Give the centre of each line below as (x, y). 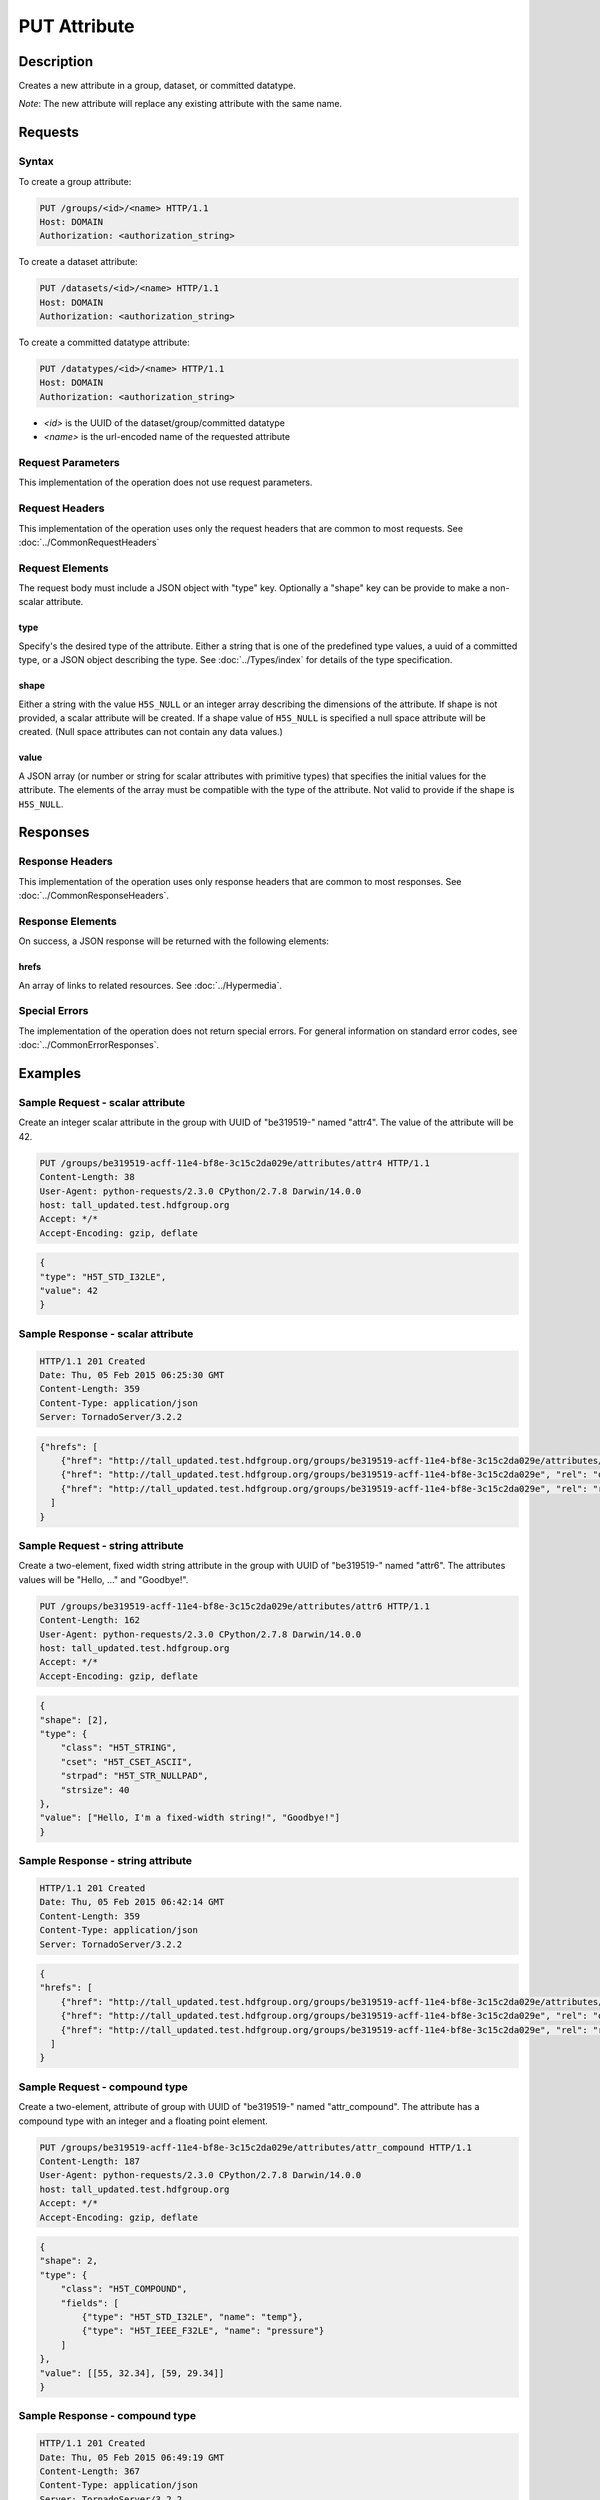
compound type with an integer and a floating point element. (143, 2121)
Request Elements (63, 568)
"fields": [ (90, 2303)
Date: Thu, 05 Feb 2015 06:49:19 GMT (132, 2457)
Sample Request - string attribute (101, 1546)
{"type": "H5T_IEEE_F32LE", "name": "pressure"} (203, 2331)
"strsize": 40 (95, 1789)
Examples (50, 1073)
